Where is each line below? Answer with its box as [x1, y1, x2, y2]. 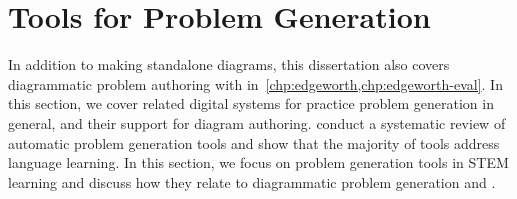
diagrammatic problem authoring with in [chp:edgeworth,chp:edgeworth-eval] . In [8, 73, 503, 94]
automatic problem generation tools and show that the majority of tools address [8, 132, 500, 153]
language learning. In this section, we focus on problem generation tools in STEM [8, 152, 509, 173]
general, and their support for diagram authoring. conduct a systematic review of [8, 112, 506, 133]
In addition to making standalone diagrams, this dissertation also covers [8, 54, 450, 75]
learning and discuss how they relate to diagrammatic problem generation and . [8, 171, 496, 192]
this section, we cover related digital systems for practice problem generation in [8, 93, 494, 114]
